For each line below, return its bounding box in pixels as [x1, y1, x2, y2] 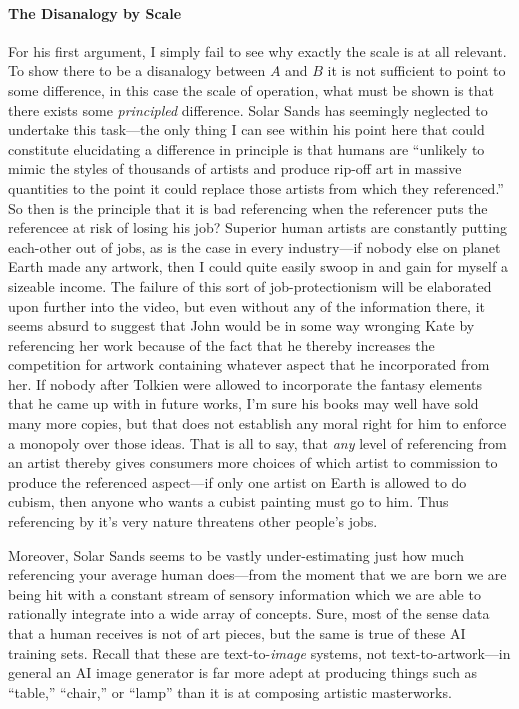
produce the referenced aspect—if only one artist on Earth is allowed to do [8, 471, 467, 492]
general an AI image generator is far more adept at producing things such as [8, 662, 478, 683]
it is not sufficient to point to [327, 60, 506, 81]
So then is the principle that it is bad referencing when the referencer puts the [8, 197, 488, 218]
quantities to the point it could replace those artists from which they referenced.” [8, 177, 504, 198]
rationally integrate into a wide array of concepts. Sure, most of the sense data [8, 603, 490, 624]
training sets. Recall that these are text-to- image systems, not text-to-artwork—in [8, 642, 511, 663]
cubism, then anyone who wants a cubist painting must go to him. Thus [8, 491, 449, 512]
